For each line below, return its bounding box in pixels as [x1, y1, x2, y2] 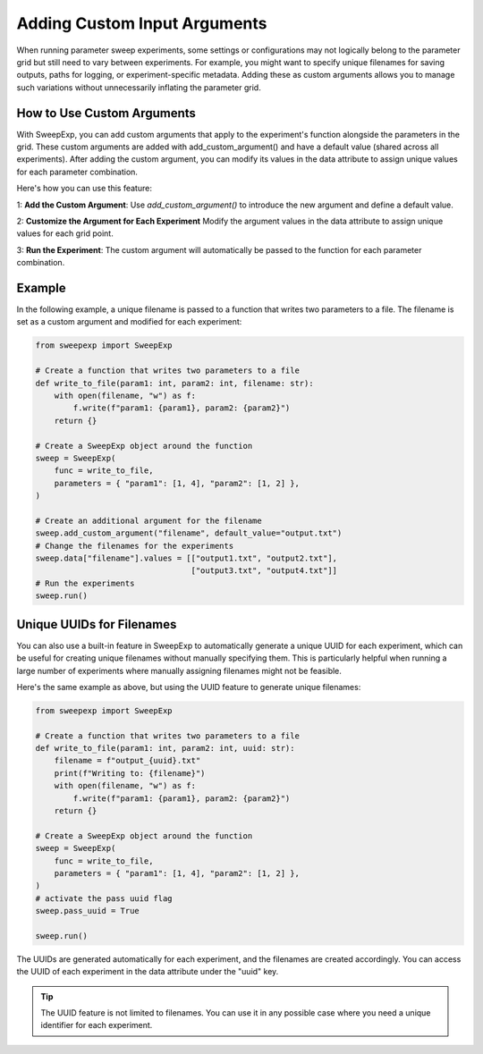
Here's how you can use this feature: [16, 183, 152, 194]
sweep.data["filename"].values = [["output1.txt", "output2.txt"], [35, 553, 338, 563]
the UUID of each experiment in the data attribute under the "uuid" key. [16, 966, 279, 977]
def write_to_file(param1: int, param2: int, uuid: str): [35, 743, 295, 754]
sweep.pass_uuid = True [35, 906, 140, 916]
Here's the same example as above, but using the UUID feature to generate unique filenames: [16, 681, 361, 692]
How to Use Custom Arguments [16, 105, 197, 121]
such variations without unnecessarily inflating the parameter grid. [16, 81, 261, 93]
